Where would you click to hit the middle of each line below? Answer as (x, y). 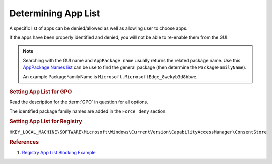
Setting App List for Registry (46, 122)
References (24, 142)
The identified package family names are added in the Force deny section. (88, 111)
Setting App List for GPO (41, 92)
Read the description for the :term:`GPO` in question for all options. (79, 102)
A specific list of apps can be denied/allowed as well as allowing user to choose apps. (98, 28)
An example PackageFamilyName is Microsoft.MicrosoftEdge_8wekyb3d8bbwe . (110, 77)
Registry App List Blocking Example (59, 152)
